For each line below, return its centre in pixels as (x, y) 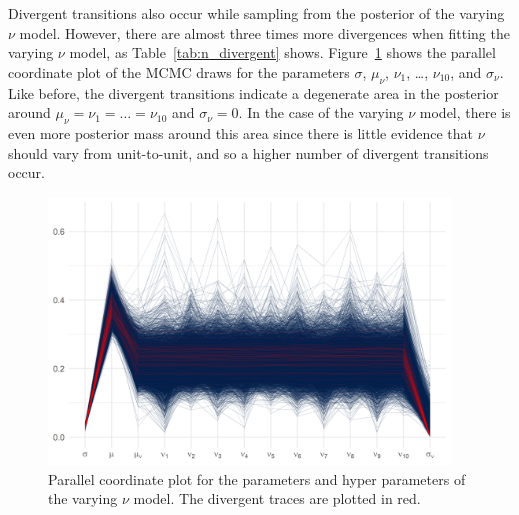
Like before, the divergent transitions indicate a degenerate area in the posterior (253, 92)
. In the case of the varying (321, 112)
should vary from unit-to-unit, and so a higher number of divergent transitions (248, 152)
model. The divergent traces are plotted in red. (277, 498)
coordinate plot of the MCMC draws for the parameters (179, 71)
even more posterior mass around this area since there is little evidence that (240, 132)
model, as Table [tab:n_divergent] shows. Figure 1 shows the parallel (282, 52)
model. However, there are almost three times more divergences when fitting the (264, 32)
